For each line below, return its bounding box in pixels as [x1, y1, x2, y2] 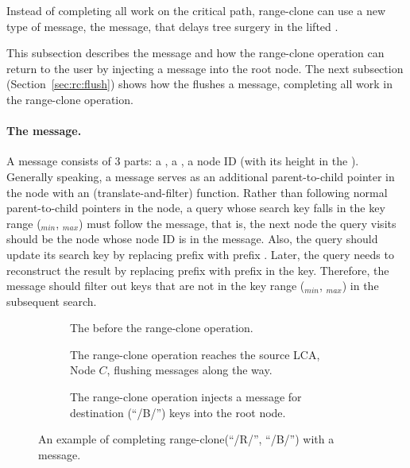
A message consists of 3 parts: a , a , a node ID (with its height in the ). [6, 153, 359, 169]
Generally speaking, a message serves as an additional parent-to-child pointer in [6, 168, 395, 184]
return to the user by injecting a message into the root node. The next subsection [6, 60, 404, 76]
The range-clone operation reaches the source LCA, [70, 346, 320, 362]
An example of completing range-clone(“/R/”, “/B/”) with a [38, 431, 335, 447]
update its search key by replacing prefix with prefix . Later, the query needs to [6, 246, 394, 262]
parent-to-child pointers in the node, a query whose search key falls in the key [6, 199, 385, 216]
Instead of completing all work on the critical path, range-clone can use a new [6, 2, 386, 18]
